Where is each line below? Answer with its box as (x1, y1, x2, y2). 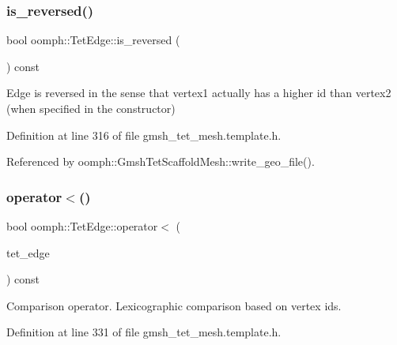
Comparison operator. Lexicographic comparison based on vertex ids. (6, 297, 342, 313)
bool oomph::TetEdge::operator (6, 218, 158, 234)
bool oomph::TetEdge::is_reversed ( (6, 32, 180, 48)
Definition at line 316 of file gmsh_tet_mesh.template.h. (6, 126, 282, 143)
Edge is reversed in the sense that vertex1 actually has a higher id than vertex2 (6, 84, 391, 101)
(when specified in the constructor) (6, 100, 176, 116)
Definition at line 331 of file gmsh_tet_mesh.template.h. (6, 324, 282, 340)
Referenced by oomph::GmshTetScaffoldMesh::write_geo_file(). (6, 153, 315, 170)
